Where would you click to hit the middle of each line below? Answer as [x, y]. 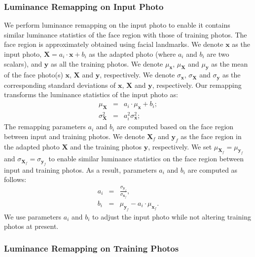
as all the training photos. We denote [107, 63]
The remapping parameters [45, 127]
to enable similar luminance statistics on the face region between [146, 159]
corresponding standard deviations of [60, 85]
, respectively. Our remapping [197, 85]
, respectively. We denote [137, 75]
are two [218, 54]
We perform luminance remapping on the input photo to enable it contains [117, 25]
